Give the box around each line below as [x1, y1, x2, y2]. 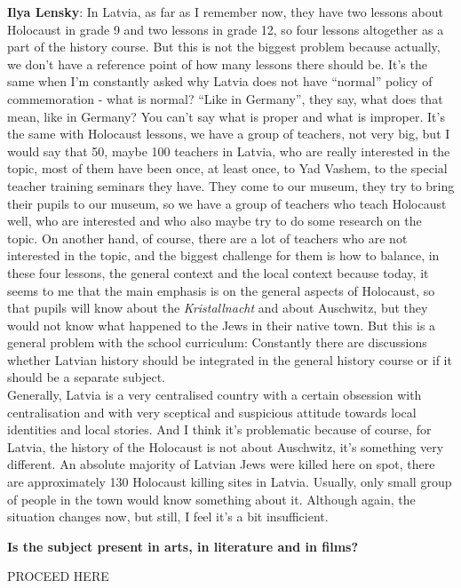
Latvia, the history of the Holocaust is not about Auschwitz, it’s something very [7, 437, 444, 456]
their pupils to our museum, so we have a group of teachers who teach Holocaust [7, 194, 447, 212]
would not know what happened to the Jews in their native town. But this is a [7, 315, 436, 334]
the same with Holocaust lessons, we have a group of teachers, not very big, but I [7, 124, 450, 143]
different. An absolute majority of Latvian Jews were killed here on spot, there [7, 455, 435, 473]
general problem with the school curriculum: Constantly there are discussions [7, 333, 427, 352]
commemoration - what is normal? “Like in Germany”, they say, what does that [7, 89, 443, 107]
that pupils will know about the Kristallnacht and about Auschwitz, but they [7, 298, 428, 317]
